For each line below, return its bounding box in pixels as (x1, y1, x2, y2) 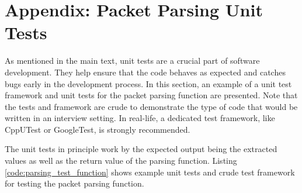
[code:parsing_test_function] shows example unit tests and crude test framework (5, 166, 295, 178)
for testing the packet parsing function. (5, 177, 144, 189)
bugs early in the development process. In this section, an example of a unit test (5, 77, 292, 89)
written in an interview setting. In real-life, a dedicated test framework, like (5, 112, 275, 124)
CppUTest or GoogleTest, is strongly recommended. (5, 123, 190, 135)
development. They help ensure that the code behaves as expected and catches (5, 66, 286, 78)
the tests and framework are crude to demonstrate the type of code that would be (5, 100, 298, 112)
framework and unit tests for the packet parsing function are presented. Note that (5, 89, 298, 101)
